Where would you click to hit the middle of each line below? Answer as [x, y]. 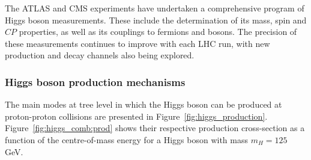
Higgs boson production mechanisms [95, 82]
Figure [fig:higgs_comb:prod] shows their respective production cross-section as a [155, 128]
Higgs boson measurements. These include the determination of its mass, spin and [156, 20]
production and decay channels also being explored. [100, 55]
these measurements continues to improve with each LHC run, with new [137, 43]
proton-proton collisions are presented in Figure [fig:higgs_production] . [136, 116]
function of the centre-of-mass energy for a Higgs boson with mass [126, 139]
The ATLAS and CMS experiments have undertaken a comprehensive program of [155, 8]
